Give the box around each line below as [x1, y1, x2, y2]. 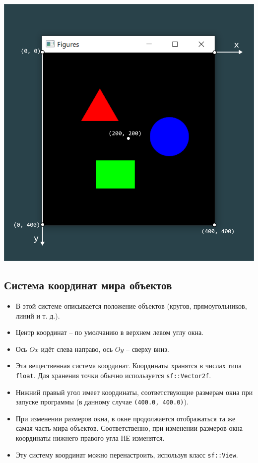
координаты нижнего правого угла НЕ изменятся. [15, 433, 165, 443]
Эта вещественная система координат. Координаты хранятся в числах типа [15, 360, 242, 371]
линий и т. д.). [15, 310, 60, 321]
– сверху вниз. [126, 343, 169, 354]
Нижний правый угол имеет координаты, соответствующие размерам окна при [15, 387, 253, 397]
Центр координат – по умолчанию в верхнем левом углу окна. [15, 327, 204, 337]
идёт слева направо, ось [41, 343, 113, 354]
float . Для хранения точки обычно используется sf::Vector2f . [15, 370, 211, 380]
